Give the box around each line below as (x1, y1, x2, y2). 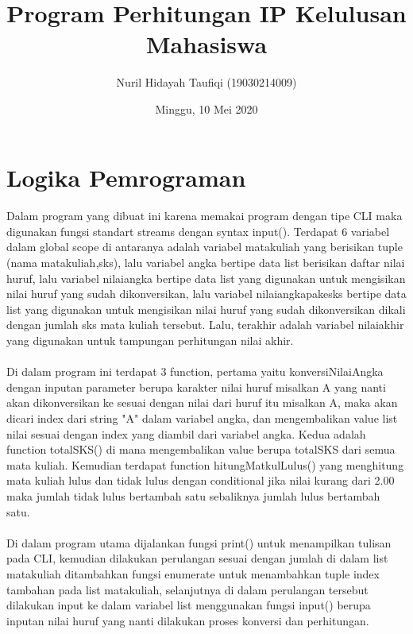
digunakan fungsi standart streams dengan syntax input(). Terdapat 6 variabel (6, 222, 390, 239)
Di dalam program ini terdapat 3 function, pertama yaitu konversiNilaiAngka (6, 363, 384, 380)
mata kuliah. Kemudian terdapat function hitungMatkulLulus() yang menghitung (6, 456, 404, 473)
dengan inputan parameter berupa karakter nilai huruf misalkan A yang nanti (6, 378, 386, 395)
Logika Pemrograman (6, 160, 246, 193)
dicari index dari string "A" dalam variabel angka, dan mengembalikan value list (6, 410, 398, 426)
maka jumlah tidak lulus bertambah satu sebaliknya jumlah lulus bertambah (6, 487, 380, 504)
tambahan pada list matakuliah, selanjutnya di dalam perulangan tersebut (6, 581, 369, 597)
